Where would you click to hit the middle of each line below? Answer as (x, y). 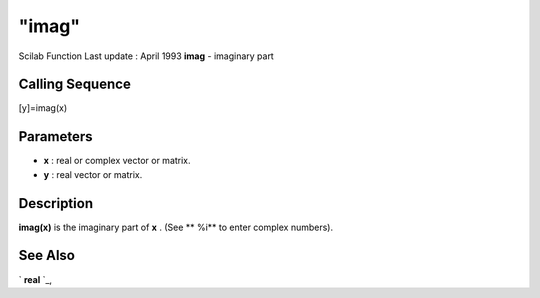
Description (56, 203)
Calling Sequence (75, 84)
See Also (46, 255)
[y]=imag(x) (43, 108)
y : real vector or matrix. (93, 174)
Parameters (55, 136)
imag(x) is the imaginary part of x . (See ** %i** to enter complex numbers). (176, 227)
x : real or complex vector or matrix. (117, 161)
